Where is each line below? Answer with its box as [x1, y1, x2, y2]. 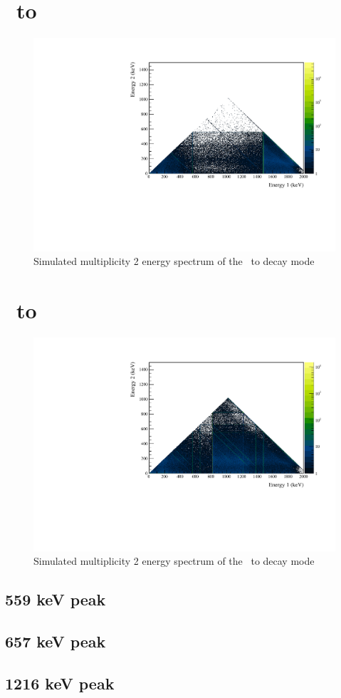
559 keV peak [5, 588, 106, 610]
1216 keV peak [5, 672, 115, 694]
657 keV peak [5, 630, 106, 652]
